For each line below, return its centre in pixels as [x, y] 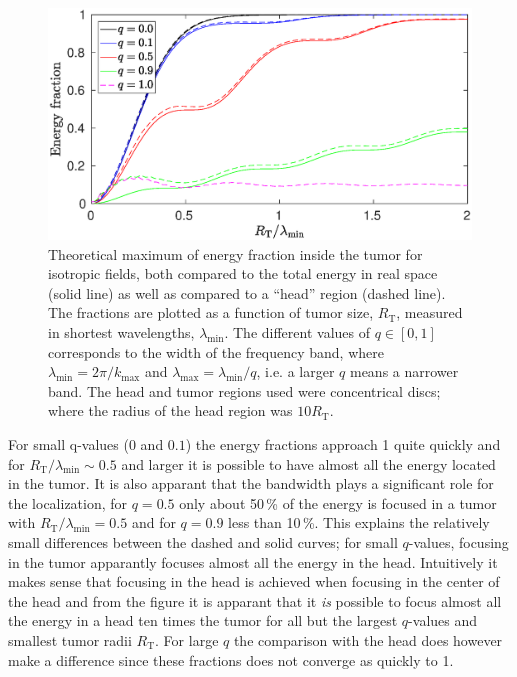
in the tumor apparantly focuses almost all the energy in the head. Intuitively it [253, 561]
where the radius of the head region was [170, 410]
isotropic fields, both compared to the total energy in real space [243, 273]
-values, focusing [458, 542]
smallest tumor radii [70, 639]
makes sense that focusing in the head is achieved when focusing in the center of [254, 581]
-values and [443, 620]
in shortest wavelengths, [121, 332]
